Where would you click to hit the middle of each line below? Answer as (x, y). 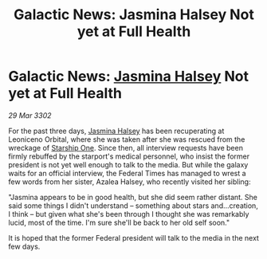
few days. (24, 246)
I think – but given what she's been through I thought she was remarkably (129, 214)
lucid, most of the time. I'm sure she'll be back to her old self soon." (119, 222)
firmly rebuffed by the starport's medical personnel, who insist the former (129, 156)
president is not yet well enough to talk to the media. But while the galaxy (128, 164)
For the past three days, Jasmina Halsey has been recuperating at (116, 131)
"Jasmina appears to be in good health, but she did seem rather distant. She (133, 197)
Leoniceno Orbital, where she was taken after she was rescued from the (127, 139)
